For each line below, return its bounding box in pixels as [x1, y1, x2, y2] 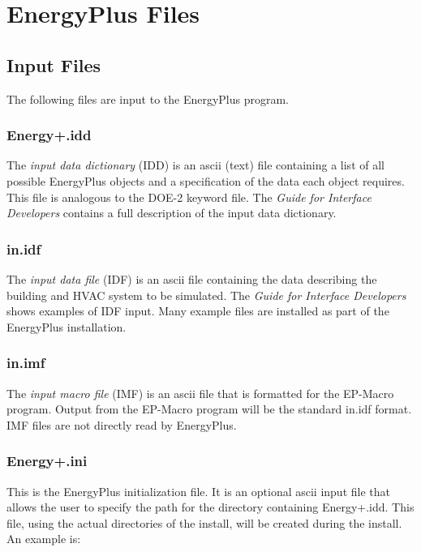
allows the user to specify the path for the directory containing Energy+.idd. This [6, 499, 415, 516]
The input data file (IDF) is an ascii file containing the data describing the [6, 270, 377, 287]
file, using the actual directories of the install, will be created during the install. [6, 514, 402, 531]
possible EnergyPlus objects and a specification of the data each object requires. [6, 172, 405, 189]
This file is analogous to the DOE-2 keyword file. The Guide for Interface [6, 188, 372, 205]
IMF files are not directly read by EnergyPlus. [6, 416, 237, 433]
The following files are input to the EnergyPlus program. [6, 90, 290, 107]
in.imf [6, 353, 45, 373]
